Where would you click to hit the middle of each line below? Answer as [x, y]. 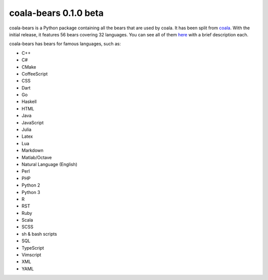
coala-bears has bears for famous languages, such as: [65, 44]
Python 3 [31, 192]
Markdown [33, 150]
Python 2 [31, 185]
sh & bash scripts [39, 234]
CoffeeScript [35, 74]
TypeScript [33, 248]
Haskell [29, 101]
